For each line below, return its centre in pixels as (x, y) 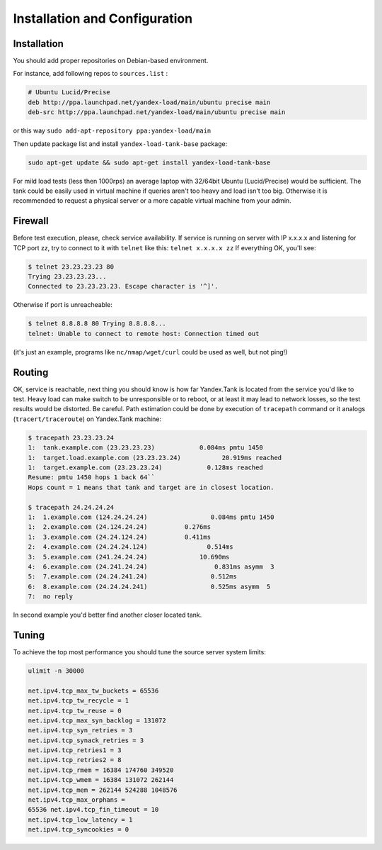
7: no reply (51, 597)
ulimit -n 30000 (56, 671)
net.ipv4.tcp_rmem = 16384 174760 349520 (101, 770)
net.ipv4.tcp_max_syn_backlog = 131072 (97, 720)
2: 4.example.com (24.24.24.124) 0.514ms (131, 547)
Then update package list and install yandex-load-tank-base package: (120, 144)
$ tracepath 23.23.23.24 (71, 437)
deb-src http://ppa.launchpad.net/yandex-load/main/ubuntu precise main (157, 112)
